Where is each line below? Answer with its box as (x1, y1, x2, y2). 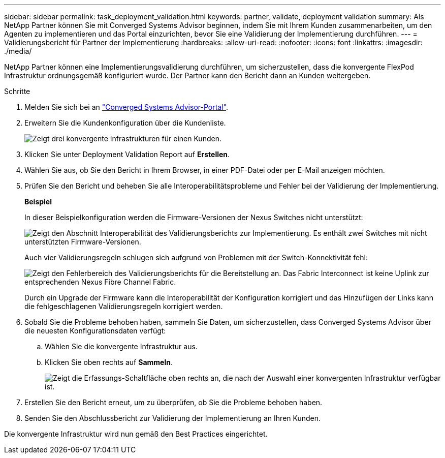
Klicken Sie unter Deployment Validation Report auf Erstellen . (24, 150, 230, 159)
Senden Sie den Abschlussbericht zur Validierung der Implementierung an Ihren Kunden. (24, 414, 321, 422)
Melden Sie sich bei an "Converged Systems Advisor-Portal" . (24, 103, 229, 111)
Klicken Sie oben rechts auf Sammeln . (45, 358, 173, 367)
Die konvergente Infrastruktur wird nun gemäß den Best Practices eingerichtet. (4, 430, 268, 438)
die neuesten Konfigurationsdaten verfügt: (24, 326, 166, 335)
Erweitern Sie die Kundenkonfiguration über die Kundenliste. (24, 118, 226, 127)
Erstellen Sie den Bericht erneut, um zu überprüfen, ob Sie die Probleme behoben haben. (24, 398, 323, 407)
